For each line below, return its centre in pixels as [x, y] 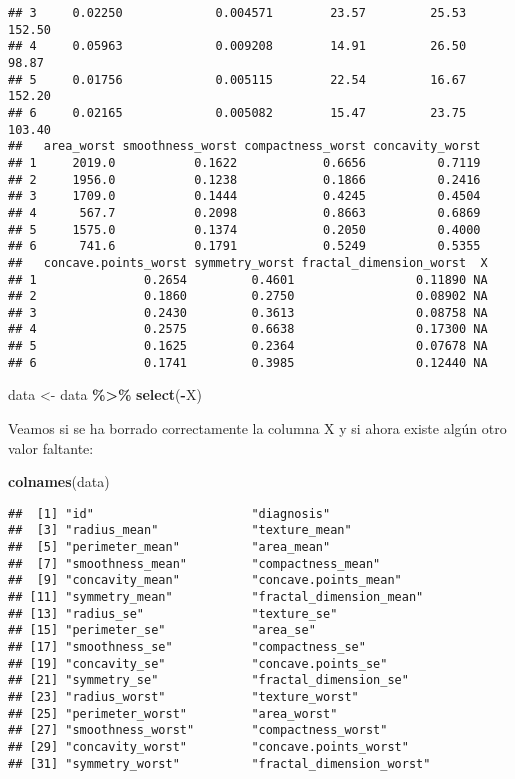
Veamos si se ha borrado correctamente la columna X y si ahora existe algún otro [257, 428]
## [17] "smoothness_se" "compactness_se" [187, 647]
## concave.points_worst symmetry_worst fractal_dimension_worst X [248, 262]
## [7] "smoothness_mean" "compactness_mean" [194, 563]
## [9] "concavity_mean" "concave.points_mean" [205, 580]
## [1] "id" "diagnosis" [169, 513]
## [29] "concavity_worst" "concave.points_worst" [208, 747]
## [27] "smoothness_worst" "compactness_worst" [198, 730]
